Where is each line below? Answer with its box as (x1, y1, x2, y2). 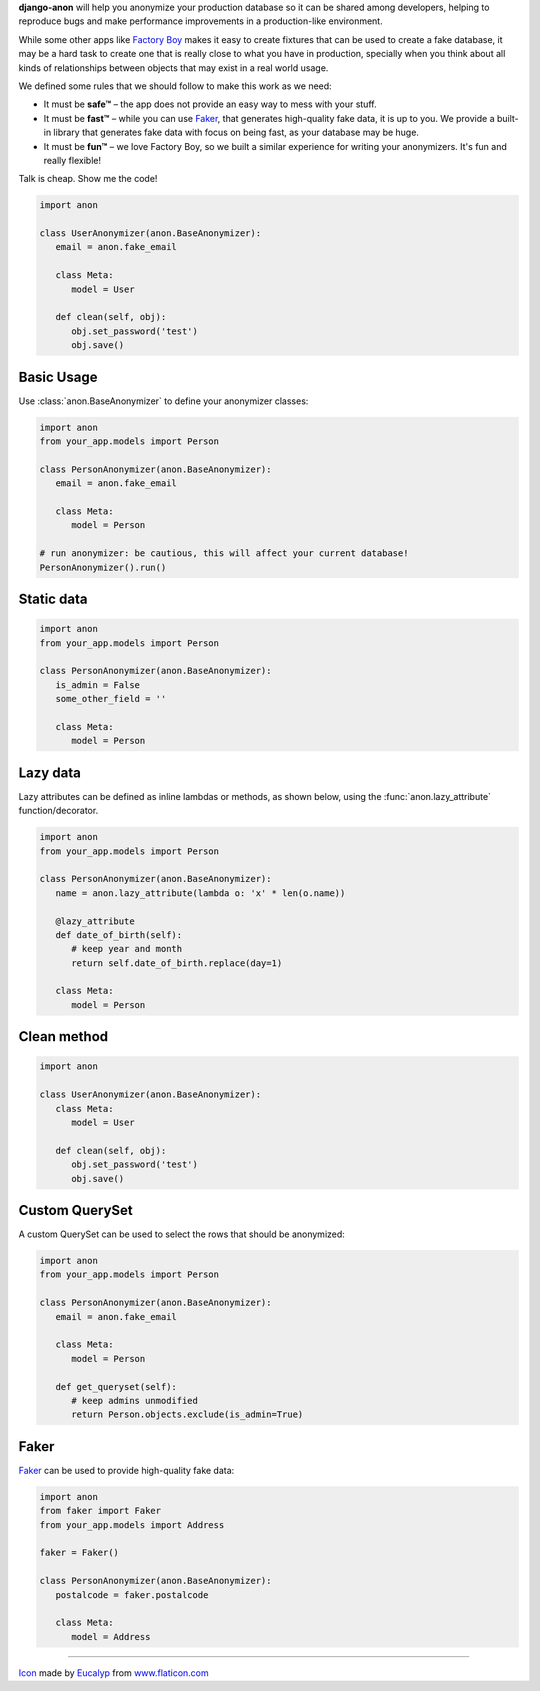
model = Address (71, 1631, 151, 1642)
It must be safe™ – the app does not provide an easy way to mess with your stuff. (43, 98, 377, 110)
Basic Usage (18, 368, 98, 385)
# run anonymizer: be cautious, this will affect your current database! (39, 548, 409, 559)
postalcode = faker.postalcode (55, 1589, 209, 1600)
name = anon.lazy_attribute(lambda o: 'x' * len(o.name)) (55, 887, 346, 899)
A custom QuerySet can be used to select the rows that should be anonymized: (18, 1228, 345, 1240)
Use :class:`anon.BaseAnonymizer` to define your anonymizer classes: (18, 395, 309, 407)
